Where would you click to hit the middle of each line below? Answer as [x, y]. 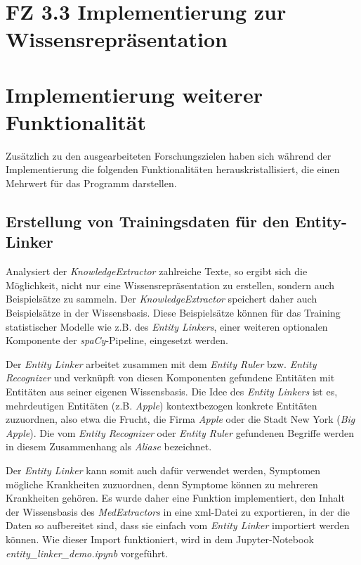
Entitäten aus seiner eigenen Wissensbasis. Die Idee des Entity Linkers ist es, [172, 391]
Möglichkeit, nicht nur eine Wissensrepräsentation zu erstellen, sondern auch [170, 285]
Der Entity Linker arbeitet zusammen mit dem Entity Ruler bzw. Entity [161, 363]
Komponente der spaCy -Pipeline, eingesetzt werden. [117, 340]
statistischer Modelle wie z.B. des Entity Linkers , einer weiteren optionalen [167, 326]
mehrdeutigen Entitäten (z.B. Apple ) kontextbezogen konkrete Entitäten [162, 405]
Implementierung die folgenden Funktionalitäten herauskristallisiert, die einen [173, 169]
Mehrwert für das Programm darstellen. [91, 183]
